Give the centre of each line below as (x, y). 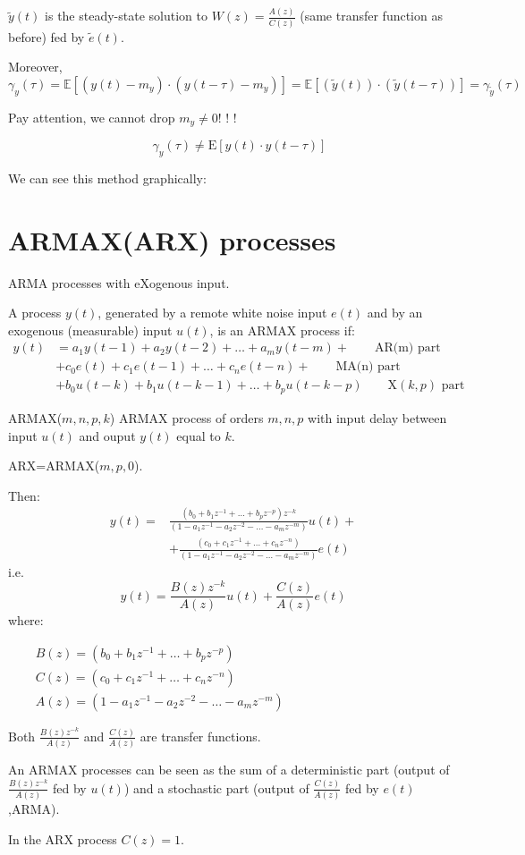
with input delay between (377, 417)
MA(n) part (368, 367)
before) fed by (47, 36)
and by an (395, 313)
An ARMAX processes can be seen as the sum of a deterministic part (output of (229, 770)
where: (26, 620)
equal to (199, 435)
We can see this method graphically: (107, 178)
